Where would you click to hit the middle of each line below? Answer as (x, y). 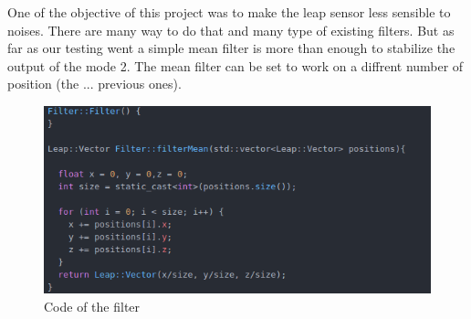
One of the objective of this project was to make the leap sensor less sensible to (229, 12)
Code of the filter (92, 307)
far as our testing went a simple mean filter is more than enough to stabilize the (231, 48)
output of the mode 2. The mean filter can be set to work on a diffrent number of (235, 65)
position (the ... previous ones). (94, 84)
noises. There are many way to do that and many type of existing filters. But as (231, 30)
